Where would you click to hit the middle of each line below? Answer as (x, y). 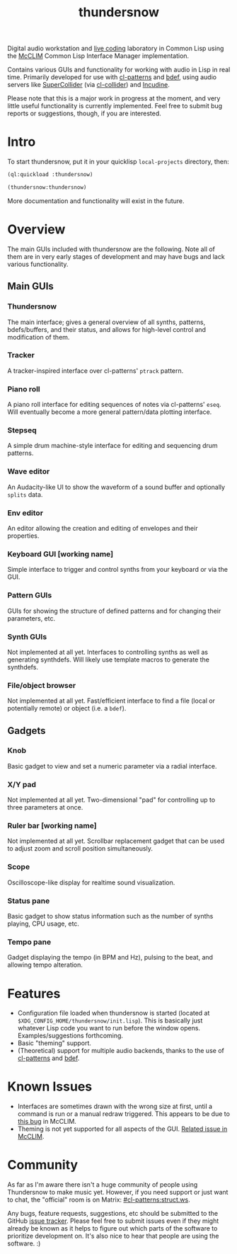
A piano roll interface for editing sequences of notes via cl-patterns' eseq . (114, 405)
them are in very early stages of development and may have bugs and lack (116, 256)
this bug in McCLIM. (47, 1122)
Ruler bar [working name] (52, 826)
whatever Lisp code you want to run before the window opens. (109, 1028)
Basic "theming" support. (54, 1043)
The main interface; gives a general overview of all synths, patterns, (106, 322)
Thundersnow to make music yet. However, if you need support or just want (118, 1192)
